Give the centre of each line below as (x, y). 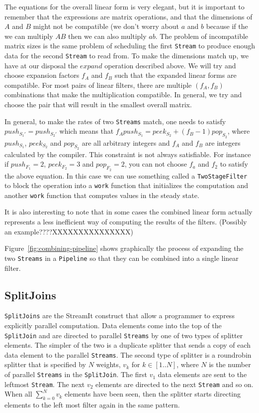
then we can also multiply (107, 36)
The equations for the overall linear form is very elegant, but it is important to (125, 6)
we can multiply (29, 36)
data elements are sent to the (202, 374)
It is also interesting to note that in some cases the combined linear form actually (129, 212)
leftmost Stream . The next (45, 384)
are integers (223, 142)
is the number (230, 364)
